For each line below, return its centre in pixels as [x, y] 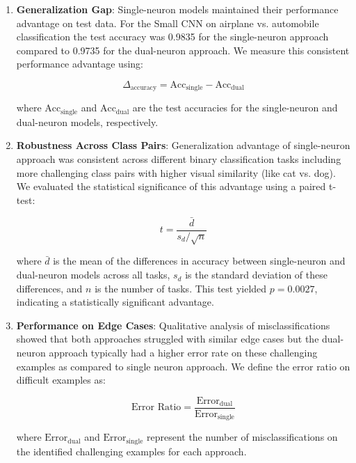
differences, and [49, 288]
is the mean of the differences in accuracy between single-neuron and [199, 261]
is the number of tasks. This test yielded [181, 288]
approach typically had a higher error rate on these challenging [183, 353]
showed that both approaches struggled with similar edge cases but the [168, 339]
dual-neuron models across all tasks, [93, 275]
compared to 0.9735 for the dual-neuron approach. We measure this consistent [183, 50]
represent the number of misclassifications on [242, 437]
